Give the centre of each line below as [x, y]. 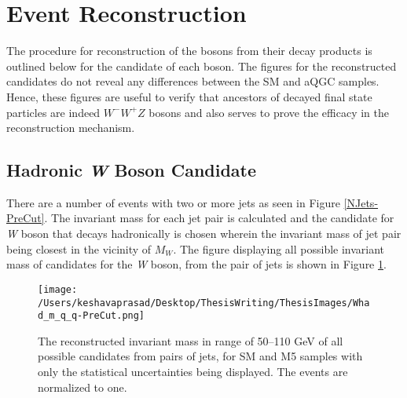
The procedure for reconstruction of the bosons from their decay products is [189, 51]
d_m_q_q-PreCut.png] [92, 316]
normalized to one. [82, 387]
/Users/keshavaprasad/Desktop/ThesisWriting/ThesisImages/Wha [204, 303]
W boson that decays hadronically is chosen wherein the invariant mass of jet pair [204, 234]
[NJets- [361, 202]
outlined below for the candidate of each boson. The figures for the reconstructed [202, 66]
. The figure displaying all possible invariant [279, 248]
